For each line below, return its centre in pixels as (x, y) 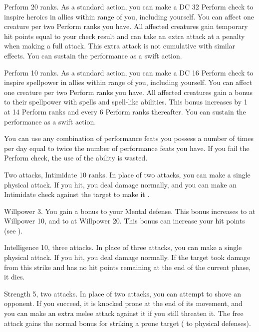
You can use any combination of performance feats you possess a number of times (129, 138)
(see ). (13, 230)
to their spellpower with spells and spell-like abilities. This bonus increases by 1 (126, 102)
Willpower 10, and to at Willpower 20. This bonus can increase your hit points (125, 221)
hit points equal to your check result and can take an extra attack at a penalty (125, 36)
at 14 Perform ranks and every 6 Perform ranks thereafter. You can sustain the (125, 111)
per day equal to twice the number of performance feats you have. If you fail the (127, 148)
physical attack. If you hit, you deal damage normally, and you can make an (121, 184)
